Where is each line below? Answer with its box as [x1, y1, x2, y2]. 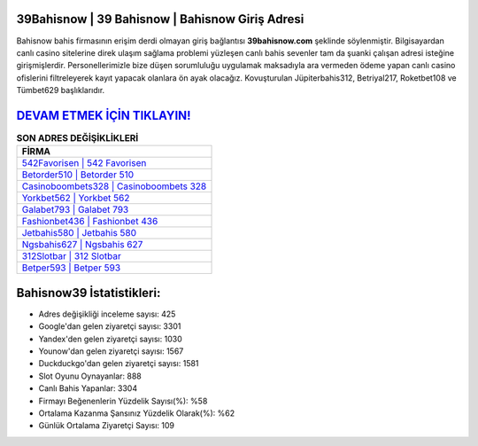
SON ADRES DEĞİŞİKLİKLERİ [16, 132, 139, 145]
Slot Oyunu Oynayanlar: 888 [38, 371, 142, 381]
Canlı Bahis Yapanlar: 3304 [38, 383, 137, 394]
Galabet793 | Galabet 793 [21, 204, 129, 216]
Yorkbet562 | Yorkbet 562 [21, 192, 130, 204]
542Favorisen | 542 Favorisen [21, 157, 147, 169]
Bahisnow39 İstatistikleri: [16, 285, 161, 301]
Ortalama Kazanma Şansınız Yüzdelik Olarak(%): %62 [38, 408, 235, 419]
